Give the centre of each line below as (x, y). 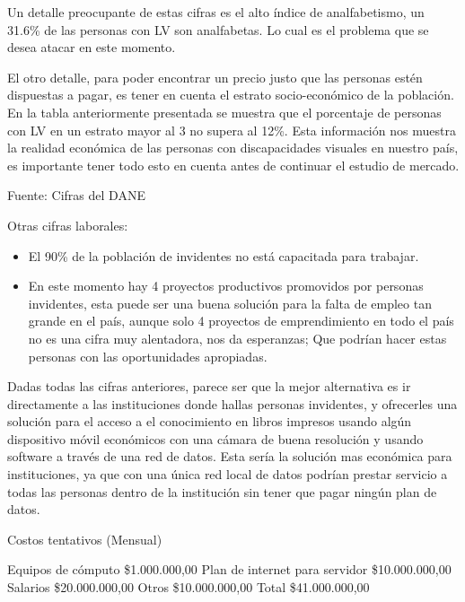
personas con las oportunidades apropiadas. (148, 356)
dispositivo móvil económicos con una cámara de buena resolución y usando (215, 438)
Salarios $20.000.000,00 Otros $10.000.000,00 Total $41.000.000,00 (189, 587)
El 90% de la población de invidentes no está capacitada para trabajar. (224, 255)
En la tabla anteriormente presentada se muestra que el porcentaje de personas (224, 112)
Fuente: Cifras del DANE (76, 195)
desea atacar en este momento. (92, 47)
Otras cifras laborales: (68, 225)
